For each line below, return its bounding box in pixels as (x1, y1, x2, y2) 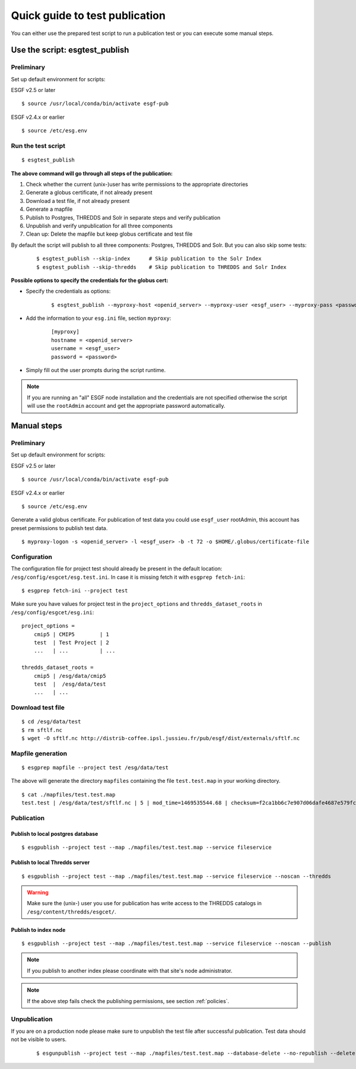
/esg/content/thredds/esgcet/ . (27, 908, 117, 915)
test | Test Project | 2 (33, 639, 110, 646)
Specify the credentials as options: (26, 288, 111, 295)
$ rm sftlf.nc (21, 727, 62, 733)
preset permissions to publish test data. (11, 524, 108, 531)
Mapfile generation (11, 749, 68, 757)
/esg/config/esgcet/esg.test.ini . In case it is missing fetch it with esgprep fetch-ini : (11, 573, 246, 581)
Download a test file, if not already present (26, 197, 130, 204)
